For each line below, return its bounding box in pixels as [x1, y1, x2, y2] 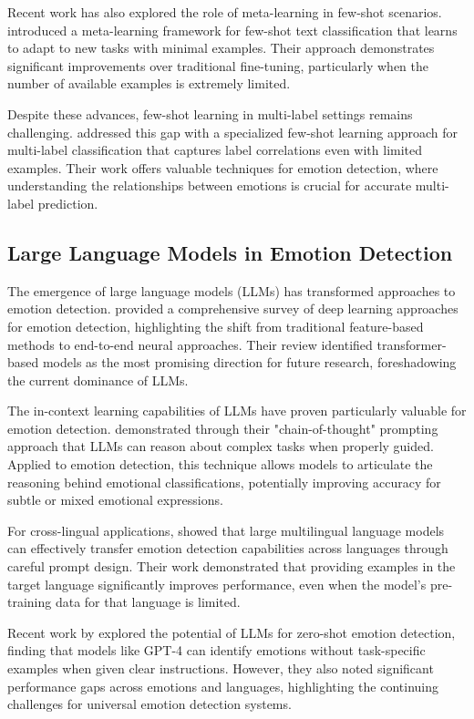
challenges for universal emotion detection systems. [7, 694, 292, 714]
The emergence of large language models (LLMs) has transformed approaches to [7, 281, 456, 300]
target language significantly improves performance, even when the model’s [7, 574, 427, 593]
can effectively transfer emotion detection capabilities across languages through [7, 539, 448, 558]
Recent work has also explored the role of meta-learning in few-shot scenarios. [7, 3, 442, 21]
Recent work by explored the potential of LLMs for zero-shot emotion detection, [7, 622, 456, 642]
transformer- [376, 334, 447, 354]
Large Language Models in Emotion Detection [7, 238, 453, 266]
